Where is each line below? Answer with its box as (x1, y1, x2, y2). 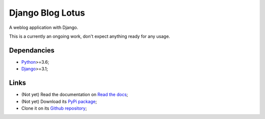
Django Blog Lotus (9, 7, 85, 18)
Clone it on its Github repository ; (21, 105, 87, 111)
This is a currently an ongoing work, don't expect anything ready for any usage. (9, 33, 170, 39)
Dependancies (9, 46, 55, 54)
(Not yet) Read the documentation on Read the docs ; (21, 92, 129, 97)
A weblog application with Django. (9, 24, 79, 30)
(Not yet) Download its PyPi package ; (21, 98, 97, 104)
